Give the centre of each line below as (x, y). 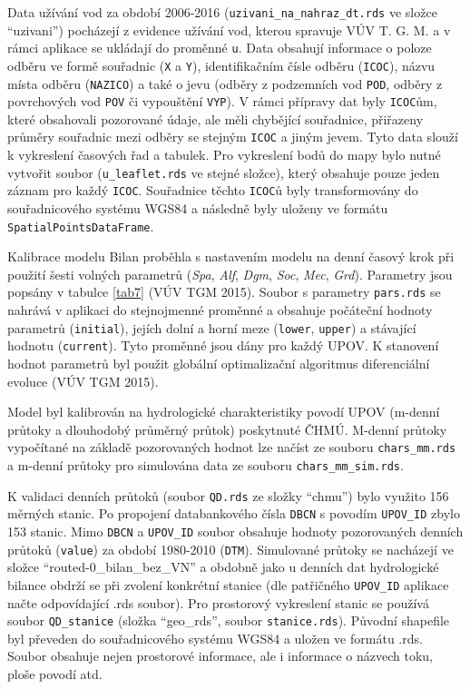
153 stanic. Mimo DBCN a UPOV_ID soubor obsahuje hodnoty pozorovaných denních (235, 532)
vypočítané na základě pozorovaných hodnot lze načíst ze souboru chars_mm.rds (232, 447)
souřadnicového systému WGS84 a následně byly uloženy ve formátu (198, 208)
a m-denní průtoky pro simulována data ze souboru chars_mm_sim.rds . (206, 465)
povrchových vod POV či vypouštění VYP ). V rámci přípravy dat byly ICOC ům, (222, 101)
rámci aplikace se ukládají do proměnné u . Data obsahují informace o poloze (220, 48)
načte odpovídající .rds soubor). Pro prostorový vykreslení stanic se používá (218, 602)
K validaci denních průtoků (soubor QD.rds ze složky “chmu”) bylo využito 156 (228, 495)
